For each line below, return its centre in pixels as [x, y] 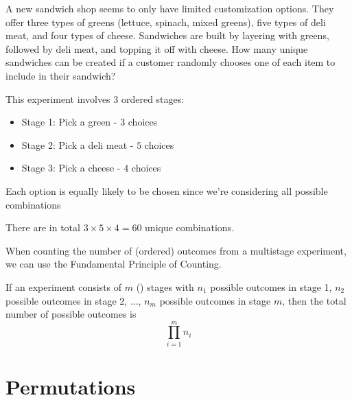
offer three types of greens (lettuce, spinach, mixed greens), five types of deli [166, 22]
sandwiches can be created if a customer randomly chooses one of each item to [171, 62]
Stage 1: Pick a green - [69, 122]
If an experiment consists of [64, 286]
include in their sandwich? [61, 75]
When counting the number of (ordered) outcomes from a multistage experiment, [176, 250]
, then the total [314, 300]
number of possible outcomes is [71, 314]
